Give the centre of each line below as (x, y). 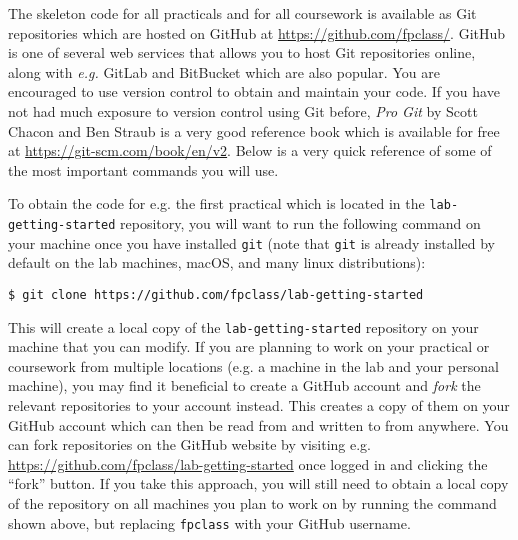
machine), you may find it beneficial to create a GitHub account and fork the (244, 385)
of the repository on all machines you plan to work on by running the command (252, 502)
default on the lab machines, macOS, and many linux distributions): (217, 262)
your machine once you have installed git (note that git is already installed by (252, 242)
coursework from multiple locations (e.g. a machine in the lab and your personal (253, 365)
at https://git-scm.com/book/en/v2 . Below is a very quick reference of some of (250, 150)
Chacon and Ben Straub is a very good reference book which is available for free (254, 130)
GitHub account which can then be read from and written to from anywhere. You (258, 424)
